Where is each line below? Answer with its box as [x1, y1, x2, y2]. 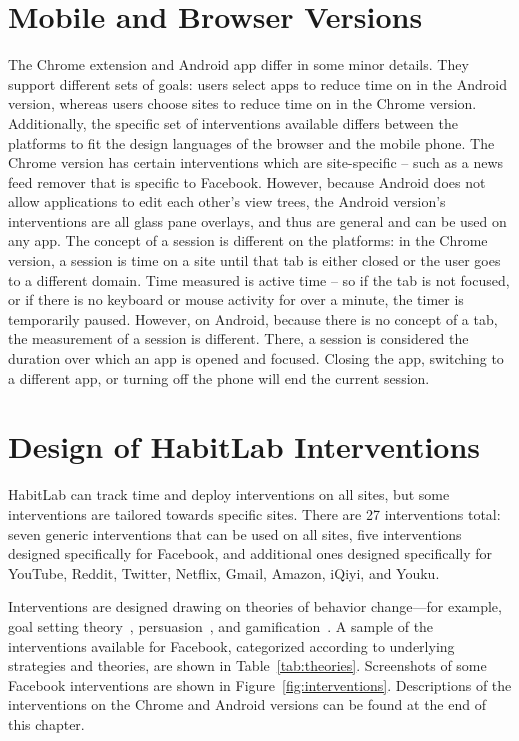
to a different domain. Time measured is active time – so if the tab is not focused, [8, 269, 510, 290]
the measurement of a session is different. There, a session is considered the [8, 328, 469, 349]
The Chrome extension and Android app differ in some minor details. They [8, 54, 469, 75]
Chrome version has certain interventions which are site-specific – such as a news [8, 152, 504, 173]
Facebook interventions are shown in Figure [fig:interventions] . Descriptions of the [8, 674, 512, 695]
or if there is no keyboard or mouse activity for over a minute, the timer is [8, 289, 464, 310]
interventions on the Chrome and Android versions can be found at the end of [8, 694, 486, 715]
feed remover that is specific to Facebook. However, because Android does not [8, 171, 486, 192]
